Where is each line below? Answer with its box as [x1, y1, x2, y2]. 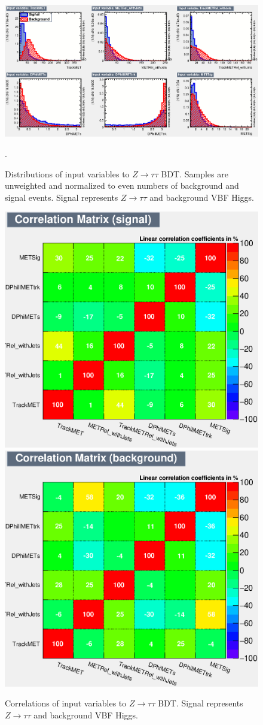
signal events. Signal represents [5, 191, 118, 203]
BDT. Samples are [161, 167, 228, 180]
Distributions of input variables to [5, 167, 130, 180]
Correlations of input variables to [5, 697, 127, 709]
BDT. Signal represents [158, 697, 243, 709]
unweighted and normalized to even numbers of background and [5, 179, 239, 192]
